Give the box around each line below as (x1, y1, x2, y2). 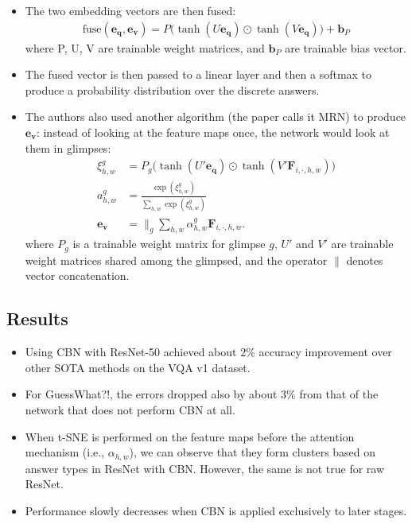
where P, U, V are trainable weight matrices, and (25, 39, 265, 56)
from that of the (299, 386, 379, 402)
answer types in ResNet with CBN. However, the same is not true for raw (25, 460, 385, 476)
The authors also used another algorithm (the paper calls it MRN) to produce (25, 108, 406, 125)
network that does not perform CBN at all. (25, 401, 235, 417)
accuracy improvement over (258, 344, 392, 360)
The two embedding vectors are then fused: (25, 2, 236, 18)
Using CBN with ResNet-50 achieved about (25, 344, 237, 360)
